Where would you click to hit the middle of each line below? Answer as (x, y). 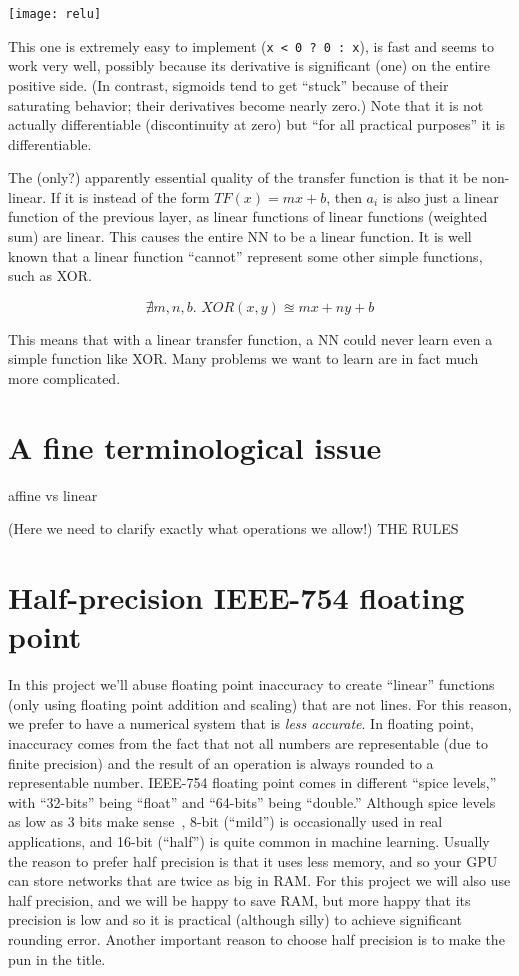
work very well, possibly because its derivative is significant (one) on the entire (249, 65)
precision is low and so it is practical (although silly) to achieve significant (235, 919)
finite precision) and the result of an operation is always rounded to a (221, 762)
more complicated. (64, 378)
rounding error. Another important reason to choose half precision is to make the (256, 938)
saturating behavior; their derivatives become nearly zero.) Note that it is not (246, 104)
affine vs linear (53, 494)
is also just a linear (440, 196)
